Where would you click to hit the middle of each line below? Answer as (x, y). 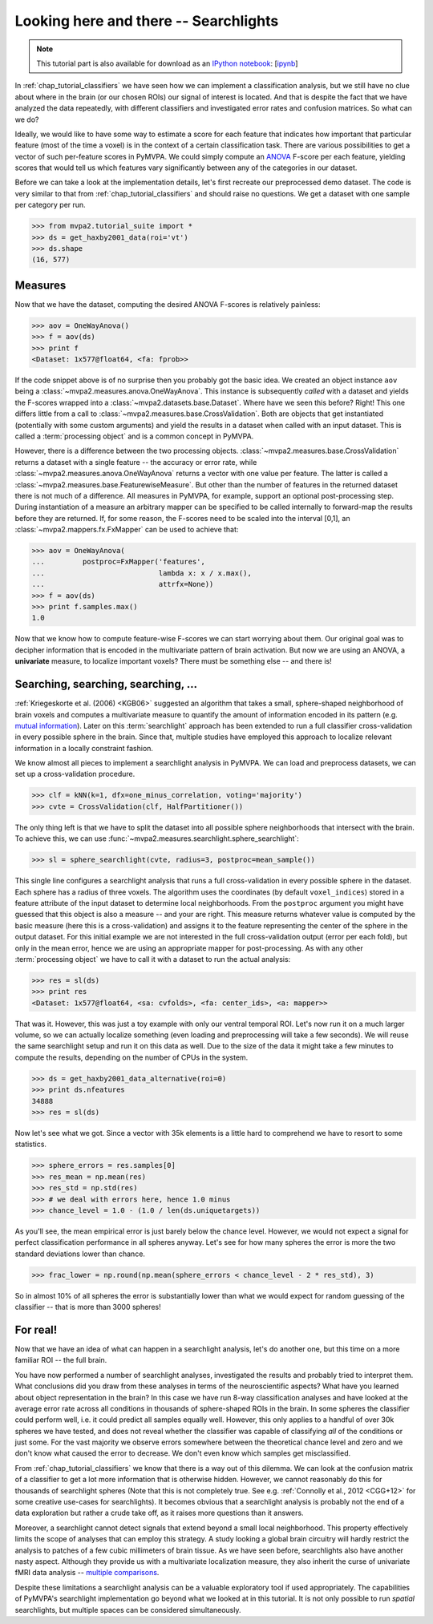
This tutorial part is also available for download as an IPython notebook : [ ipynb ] (167, 63)
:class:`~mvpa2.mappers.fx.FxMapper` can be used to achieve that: (127, 530)
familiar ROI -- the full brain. (61, 1360)
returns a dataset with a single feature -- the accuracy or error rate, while (136, 462)
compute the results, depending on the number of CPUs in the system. (132, 1057)
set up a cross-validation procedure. (75, 774)
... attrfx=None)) (123, 584)
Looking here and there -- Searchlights (147, 21)
